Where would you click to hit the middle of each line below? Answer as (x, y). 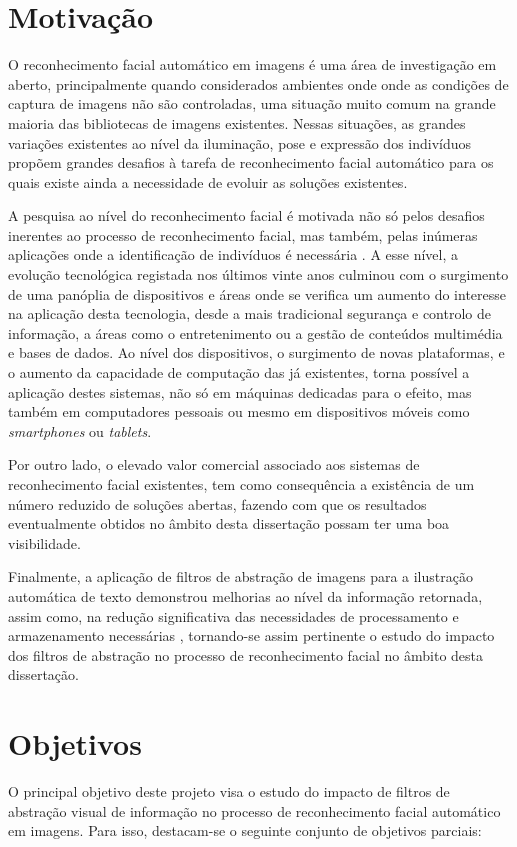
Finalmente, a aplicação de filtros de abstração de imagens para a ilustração (240, 576)
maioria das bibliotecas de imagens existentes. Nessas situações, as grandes (237, 122)
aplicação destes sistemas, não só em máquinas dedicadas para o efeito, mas (240, 391)
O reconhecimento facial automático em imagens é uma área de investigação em (252, 64)
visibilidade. (44, 542)
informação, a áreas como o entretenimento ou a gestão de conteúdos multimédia (255, 332)
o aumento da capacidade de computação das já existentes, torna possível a (239, 372)
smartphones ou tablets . (80, 430)
